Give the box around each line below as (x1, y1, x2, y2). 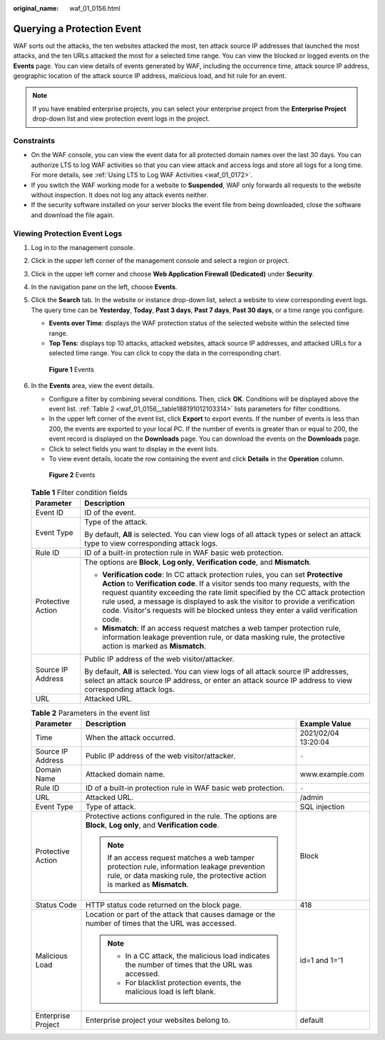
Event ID (35, 508, 64, 518)
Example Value (299, 719, 351, 729)
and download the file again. (31, 211, 115, 219)
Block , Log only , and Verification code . (86, 820, 220, 830)
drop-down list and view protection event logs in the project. (32, 114, 210, 123)
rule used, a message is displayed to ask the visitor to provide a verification (102, 596, 356, 606)
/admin (299, 793, 324, 803)
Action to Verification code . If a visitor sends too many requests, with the (102, 579, 351, 589)
